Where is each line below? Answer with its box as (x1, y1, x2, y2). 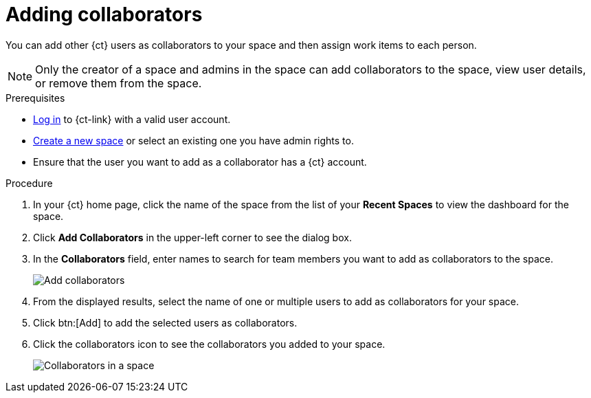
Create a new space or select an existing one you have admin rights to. (33, 134, 354, 146)
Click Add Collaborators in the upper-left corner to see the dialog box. (33, 231, 352, 243)
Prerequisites (5, 91, 65, 104)
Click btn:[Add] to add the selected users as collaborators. (33, 316, 298, 329)
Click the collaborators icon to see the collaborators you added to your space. (33, 338, 386, 350)
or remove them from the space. (35, 76, 202, 90)
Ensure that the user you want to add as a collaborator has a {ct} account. (33, 155, 367, 168)
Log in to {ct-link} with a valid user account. (33, 113, 231, 125)
